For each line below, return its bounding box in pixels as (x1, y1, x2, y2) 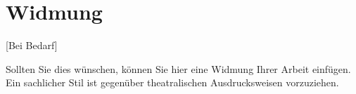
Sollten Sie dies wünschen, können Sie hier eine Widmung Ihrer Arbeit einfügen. (6, 61, 351, 76)
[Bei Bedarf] (6, 38, 58, 53)
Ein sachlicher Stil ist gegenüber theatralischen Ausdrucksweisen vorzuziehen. (6, 75, 339, 90)
